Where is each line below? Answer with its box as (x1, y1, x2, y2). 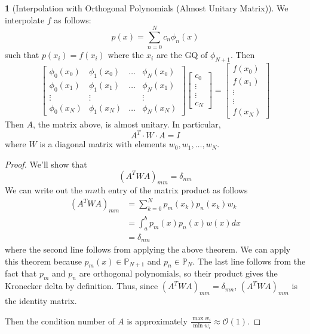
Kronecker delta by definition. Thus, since (5, 280, 158, 292)
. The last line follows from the (192, 254, 306, 267)
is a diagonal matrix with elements (39, 138, 167, 150)
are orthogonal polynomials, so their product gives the (79, 267, 278, 280)
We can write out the (5, 184, 82, 196)
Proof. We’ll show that (5, 157, 87, 170)
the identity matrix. (5, 294, 77, 307)
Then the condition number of (5, 314, 115, 327)
